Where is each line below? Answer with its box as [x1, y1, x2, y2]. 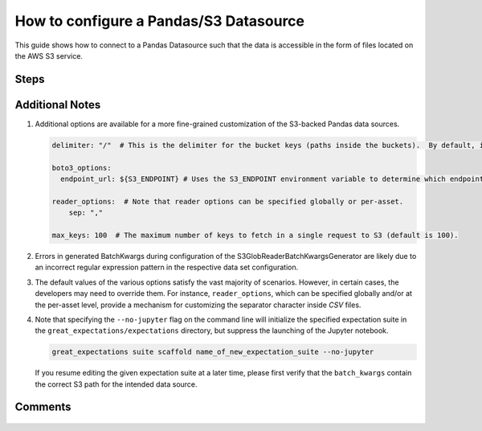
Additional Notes [14, 97, 101, 112]
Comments [14, 400, 71, 414]
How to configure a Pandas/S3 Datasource [14, 12, 305, 30]
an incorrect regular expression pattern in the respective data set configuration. [35, 262, 299, 273]
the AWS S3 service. [14, 51, 84, 60]
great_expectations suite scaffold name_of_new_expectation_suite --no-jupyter [51, 347, 374, 357]
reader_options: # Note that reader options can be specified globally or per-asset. [51, 197, 404, 206]
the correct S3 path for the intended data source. [35, 379, 198, 389]
